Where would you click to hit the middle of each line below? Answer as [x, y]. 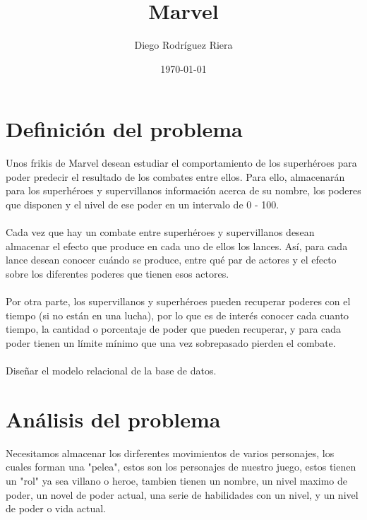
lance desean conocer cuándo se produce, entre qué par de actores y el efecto [171, 260]
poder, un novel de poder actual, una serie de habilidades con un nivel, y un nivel [182, 494]
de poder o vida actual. [56, 508]
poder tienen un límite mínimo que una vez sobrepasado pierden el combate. [171, 342]
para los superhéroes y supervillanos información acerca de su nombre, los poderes [183, 190]
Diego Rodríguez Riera [183, 45]
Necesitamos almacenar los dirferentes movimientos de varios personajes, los [170, 453]
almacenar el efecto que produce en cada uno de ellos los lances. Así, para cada [177, 246]
